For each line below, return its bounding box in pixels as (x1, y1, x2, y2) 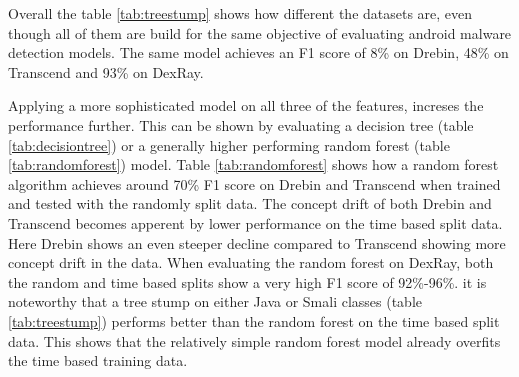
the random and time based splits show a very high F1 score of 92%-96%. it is (8, 271, 487, 292)
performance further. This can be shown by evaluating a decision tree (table (8, 114, 474, 135)
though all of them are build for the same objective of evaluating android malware (8, 22, 512, 43)
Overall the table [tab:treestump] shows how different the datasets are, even (8, 3, 473, 23)
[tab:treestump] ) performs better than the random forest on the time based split (8, 310, 500, 331)
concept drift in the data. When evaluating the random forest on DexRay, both (8, 252, 494, 273)
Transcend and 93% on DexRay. (8, 61, 204, 82)
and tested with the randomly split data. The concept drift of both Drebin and (8, 193, 492, 214)
